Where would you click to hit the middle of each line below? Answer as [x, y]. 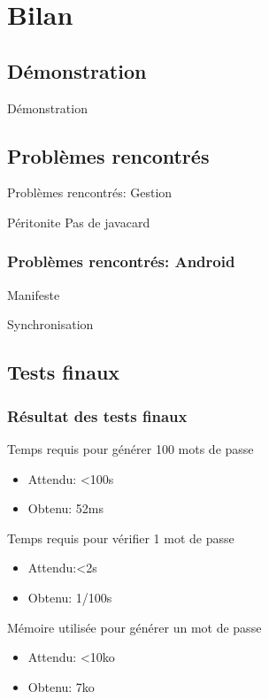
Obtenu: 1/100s [70, 597]
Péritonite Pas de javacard [79, 222]
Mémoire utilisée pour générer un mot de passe [134, 627]
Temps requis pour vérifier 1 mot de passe [121, 538]
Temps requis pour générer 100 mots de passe [131, 448]
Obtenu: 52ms [66, 508]
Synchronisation [50, 324]
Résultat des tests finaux [97, 415]
